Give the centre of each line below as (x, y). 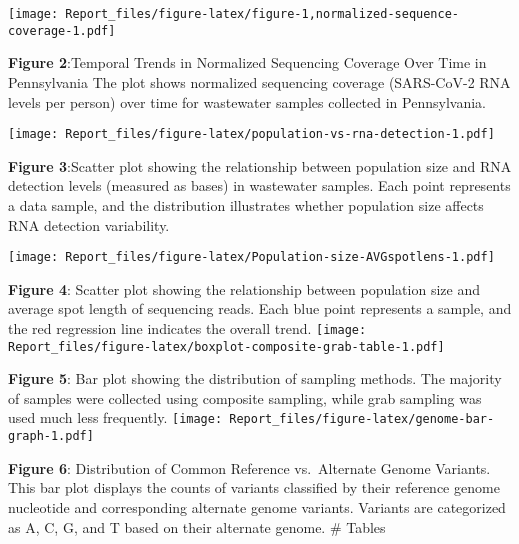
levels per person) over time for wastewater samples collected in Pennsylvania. (247, 101)
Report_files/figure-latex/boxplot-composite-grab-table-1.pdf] (226, 346)
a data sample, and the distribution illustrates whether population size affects (246, 204)
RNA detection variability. (89, 224)
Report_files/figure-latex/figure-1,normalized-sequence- (262, 14)
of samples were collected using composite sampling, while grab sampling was (245, 397)
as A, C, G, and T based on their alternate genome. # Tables (197, 526)
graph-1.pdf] (51, 436)
